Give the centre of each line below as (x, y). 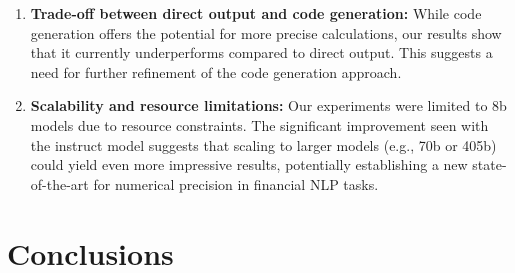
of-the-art (59, 183)
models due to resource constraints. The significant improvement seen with (259, 124)
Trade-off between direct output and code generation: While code (256, 13)
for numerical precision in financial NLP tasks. (236, 183)
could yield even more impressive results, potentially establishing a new (249, 164)
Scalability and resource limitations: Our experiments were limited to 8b (268, 105)
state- (489, 164)
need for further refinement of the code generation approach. (216, 71)
